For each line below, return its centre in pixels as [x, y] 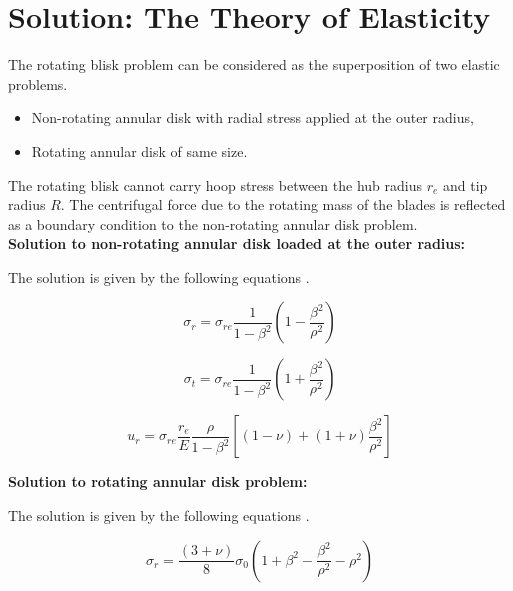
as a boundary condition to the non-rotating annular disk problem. [213, 223]
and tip [465, 184]
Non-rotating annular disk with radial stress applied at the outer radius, [252, 117]
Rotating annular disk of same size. [139, 150]
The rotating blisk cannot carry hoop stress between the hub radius [215, 184]
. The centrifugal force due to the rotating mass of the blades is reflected [283, 204]
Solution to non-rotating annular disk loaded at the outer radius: [237, 243]
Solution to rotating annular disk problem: [158, 481]
